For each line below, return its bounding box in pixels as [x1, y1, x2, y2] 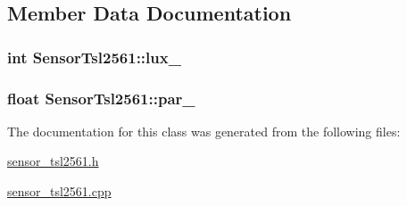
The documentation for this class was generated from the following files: [7, 121, 401, 140]
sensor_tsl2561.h [7, 152, 99, 170]
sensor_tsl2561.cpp [7, 182, 112, 201]
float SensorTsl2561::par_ [7, 87, 195, 109]
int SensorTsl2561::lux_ [7, 45, 181, 68]
